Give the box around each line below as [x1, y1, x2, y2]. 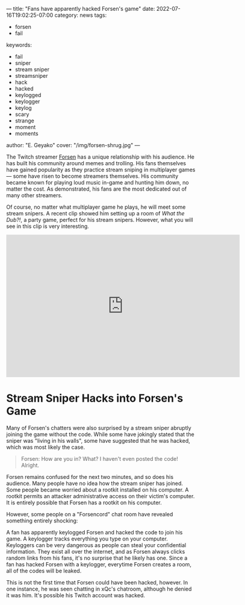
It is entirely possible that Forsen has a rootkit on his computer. [6, 499, 163, 506]
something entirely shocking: [6, 517, 78, 524]
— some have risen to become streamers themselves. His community [6, 173, 179, 180]
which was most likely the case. [6, 443, 85, 451]
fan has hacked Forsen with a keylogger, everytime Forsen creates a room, [6, 560, 191, 568]
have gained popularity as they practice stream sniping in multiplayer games [6, 166, 196, 173]
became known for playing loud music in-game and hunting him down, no [6, 179, 189, 186]
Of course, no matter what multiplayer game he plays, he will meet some [6, 203, 186, 211]
